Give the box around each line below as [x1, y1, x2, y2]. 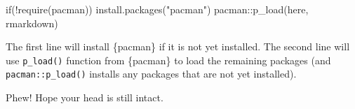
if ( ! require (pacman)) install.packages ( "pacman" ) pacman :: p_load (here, [6, 2, 309, 16]
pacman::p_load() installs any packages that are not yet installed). [6, 66, 297, 81]
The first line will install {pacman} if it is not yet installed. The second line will [6, 39, 350, 54]
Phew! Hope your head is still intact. [6, 90, 163, 105]
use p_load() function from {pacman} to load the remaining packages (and [6, 52, 331, 67]
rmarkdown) [6, 15, 58, 30]
